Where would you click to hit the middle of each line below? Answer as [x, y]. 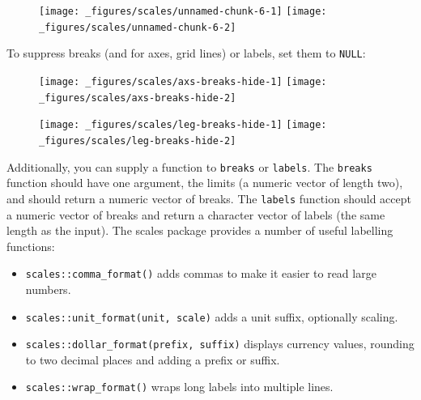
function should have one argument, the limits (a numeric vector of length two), [205, 183]
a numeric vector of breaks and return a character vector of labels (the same [196, 214]
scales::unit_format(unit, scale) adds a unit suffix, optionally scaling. [212, 316]
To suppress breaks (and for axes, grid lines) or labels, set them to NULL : [186, 53]
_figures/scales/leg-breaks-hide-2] [138, 140]
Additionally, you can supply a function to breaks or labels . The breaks [189, 166]
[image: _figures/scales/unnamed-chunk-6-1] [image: [183, 11]
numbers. [48, 289]
